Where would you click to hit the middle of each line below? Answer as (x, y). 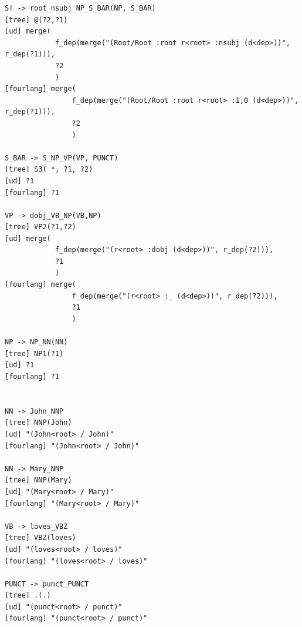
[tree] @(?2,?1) (36, 20)
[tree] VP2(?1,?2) (40, 227)
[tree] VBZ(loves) (40, 538)
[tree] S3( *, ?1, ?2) (49, 170)
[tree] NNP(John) (38, 423)
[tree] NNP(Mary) (38, 480)
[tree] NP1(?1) (34, 353)
